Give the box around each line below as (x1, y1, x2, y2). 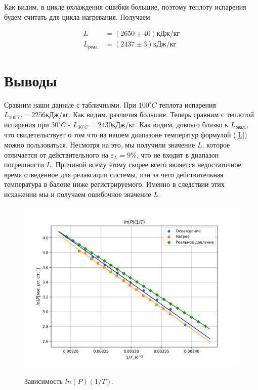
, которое (202, 139, 230, 150)
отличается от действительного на (4, 149, 108, 160)
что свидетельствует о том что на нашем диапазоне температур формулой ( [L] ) (4, 129, 247, 140)
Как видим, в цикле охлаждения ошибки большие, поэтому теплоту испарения (4, 2, 246, 12)
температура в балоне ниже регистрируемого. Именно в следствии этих (4, 179, 225, 189)
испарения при (4, 119, 49, 130)
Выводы (4, 70, 57, 90)
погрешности (4, 159, 44, 170)
